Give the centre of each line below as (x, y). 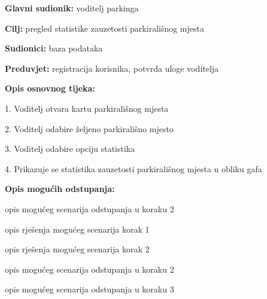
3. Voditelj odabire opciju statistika (70, 149)
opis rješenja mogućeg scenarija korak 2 (77, 249)
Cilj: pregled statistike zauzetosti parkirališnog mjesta (104, 28)
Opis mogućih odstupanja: (60, 189)
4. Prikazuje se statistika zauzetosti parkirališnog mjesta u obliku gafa (133, 168)
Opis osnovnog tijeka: (50, 88)
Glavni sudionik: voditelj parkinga (72, 8)
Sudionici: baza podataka (54, 48)
